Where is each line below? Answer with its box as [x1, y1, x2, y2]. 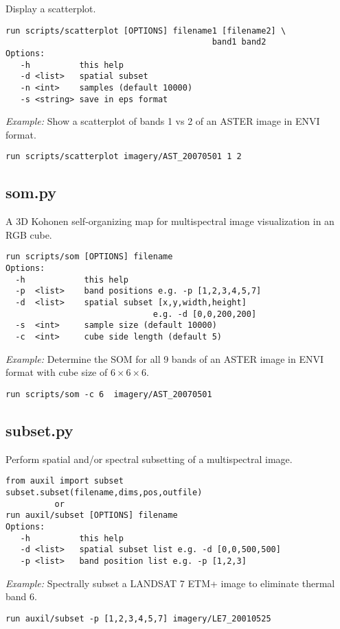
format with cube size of [5, 365, 108, 379]
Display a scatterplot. [5, 1, 96, 15]
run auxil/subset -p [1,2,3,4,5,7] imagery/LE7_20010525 [5, 613, 271, 624]
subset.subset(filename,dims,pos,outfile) [5, 487, 203, 497]
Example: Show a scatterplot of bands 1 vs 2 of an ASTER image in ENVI [5, 114, 320, 128]
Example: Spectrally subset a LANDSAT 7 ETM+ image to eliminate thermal [5, 575, 335, 590]
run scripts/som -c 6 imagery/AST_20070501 [5, 389, 212, 399]
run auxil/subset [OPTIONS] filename [5, 510, 178, 521]
